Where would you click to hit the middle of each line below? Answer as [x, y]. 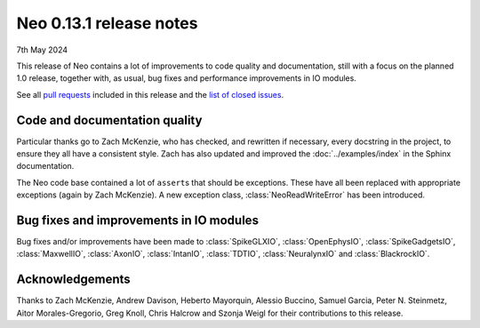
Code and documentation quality [109, 120]
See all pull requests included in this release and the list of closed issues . [150, 94]
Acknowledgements [73, 280]
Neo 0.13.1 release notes [107, 23]
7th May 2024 [42, 50]
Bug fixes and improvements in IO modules [138, 220]
